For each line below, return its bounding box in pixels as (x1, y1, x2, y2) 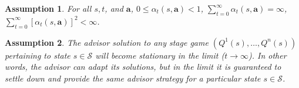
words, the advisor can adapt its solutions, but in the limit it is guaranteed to (5, 60, 281, 73)
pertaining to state (5, 49, 70, 61)
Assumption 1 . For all (5, 2, 92, 14)
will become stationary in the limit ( (95, 49, 225, 61)
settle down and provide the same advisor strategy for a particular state (5, 72, 261, 84)
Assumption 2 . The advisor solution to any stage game (5, 36, 209, 48)
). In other (248, 49, 287, 61)
